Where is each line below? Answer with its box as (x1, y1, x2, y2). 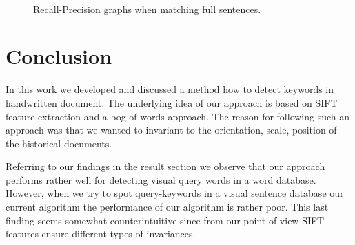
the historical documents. (6, 136, 112, 150)
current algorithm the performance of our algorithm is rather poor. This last (6, 200, 329, 214)
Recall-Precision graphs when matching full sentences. (33, 1, 261, 16)
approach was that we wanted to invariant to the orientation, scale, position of (6, 122, 337, 137)
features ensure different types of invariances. (6, 226, 196, 241)
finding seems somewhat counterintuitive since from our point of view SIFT (6, 213, 325, 227)
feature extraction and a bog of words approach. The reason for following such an (6, 109, 350, 123)
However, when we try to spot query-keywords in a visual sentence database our (6, 186, 344, 200)
